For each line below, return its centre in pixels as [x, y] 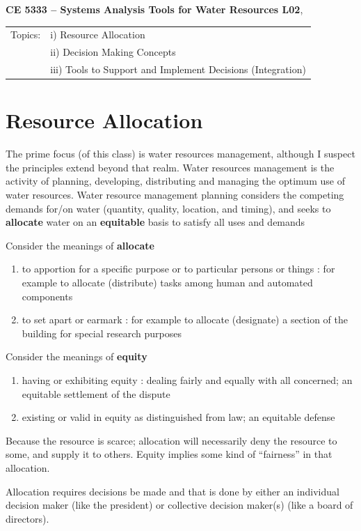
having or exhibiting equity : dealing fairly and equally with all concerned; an [187, 379]
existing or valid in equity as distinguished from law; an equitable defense [178, 417]
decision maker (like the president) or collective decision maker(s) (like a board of [179, 505]
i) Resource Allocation [98, 34]
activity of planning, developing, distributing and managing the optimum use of [175, 181]
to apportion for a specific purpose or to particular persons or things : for [178, 269]
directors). [27, 518]
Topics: [26, 34]
